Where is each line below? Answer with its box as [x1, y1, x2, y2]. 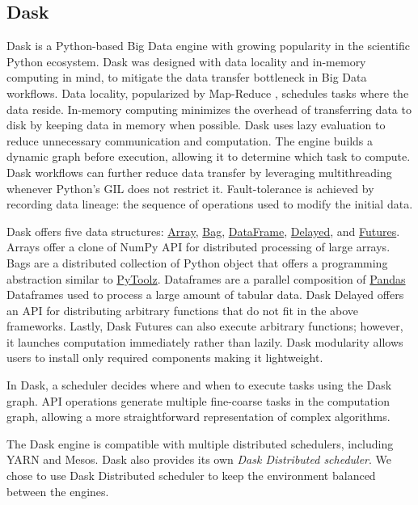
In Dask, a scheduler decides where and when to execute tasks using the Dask [6, 377, 392, 393]
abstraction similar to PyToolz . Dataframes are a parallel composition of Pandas [6, 270, 406, 287]
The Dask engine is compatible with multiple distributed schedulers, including [6, 435, 394, 452]
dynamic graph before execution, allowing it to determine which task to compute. [6, 148, 411, 165]
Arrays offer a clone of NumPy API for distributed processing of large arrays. [6, 238, 391, 255]
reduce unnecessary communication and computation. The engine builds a [6, 132, 373, 149]
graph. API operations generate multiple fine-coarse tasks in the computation [6, 392, 390, 409]
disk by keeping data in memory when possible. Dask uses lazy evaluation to [6, 116, 386, 133]
